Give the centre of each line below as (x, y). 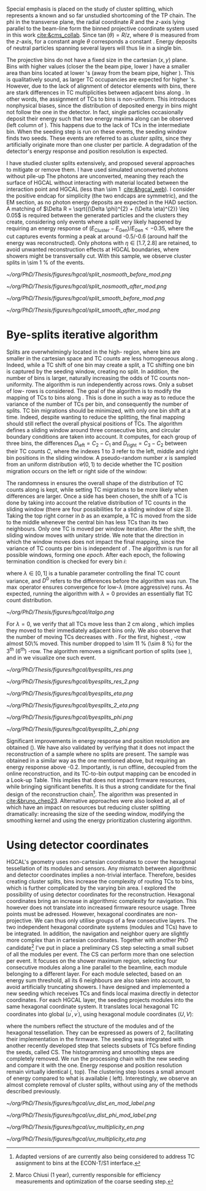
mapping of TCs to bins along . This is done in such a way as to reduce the (101, 397)
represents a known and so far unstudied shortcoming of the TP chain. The (101, 15)
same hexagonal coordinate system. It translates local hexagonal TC (93, 1007)
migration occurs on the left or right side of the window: (77, 471)
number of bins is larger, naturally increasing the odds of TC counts (92, 378)
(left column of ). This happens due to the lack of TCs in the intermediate (98, 125)
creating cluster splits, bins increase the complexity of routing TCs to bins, (100, 882)
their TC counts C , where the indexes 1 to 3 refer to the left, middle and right (102, 451)
